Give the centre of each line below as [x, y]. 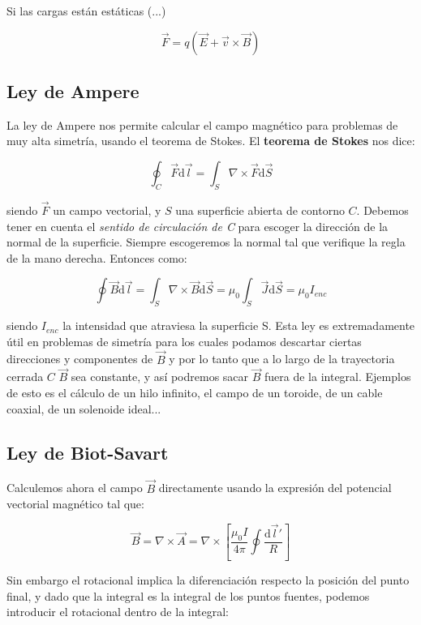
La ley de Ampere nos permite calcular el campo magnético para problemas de [202, 124]
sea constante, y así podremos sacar [160, 377]
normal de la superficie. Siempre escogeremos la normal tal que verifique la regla [206, 242]
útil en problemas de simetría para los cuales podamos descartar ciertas [184, 341]
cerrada [25, 377]
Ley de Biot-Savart [88, 452]
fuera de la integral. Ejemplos [338, 377]
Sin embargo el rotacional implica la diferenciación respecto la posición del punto [208, 580]
